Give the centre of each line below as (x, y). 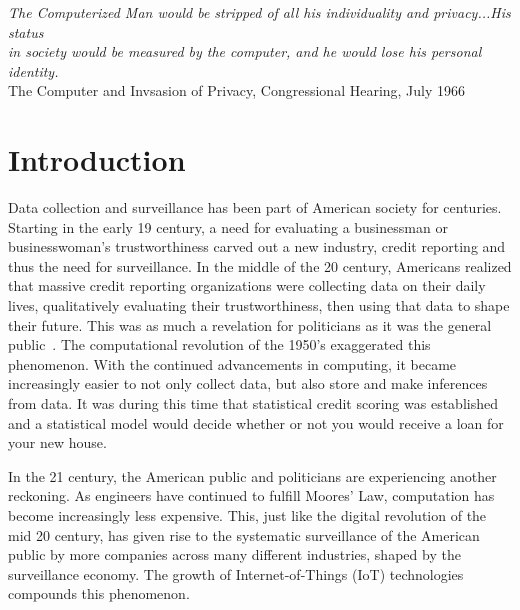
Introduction (97, 159)
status (26, 31)
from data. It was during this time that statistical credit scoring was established (253, 403)
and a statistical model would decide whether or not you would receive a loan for (256, 422)
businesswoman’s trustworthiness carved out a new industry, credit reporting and (257, 246)
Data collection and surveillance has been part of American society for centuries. (255, 207)
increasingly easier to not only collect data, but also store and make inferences (248, 383)
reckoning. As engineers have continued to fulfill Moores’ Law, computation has (251, 495)
